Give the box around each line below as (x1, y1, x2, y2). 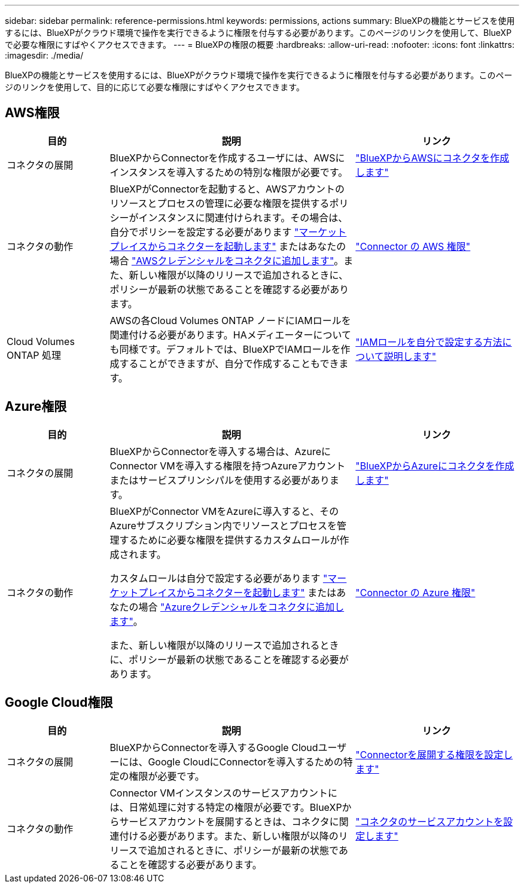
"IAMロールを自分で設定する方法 (355, 335, 502, 348)
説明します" (383, 350, 437, 362)
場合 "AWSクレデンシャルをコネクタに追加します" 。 (109, 254, 344, 267)
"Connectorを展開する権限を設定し (355, 748, 513, 761)
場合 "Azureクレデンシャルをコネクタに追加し (138, 600, 345, 613)
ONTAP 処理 (7, 349, 62, 361)
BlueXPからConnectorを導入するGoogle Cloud (109, 741, 318, 753)
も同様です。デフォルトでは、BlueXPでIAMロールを (109, 343, 341, 355)
